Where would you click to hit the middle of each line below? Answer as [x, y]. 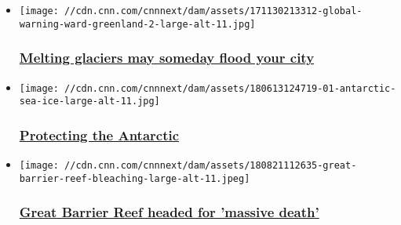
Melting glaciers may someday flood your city [167, 58]
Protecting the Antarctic [99, 134]
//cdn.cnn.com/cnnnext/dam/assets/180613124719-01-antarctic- [230, 88]
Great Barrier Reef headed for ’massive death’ [169, 212]
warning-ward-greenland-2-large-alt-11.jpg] [137, 24]
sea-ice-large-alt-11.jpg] [89, 102]
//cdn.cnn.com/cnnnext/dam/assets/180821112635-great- [211, 166]
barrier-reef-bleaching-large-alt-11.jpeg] [135, 178]
